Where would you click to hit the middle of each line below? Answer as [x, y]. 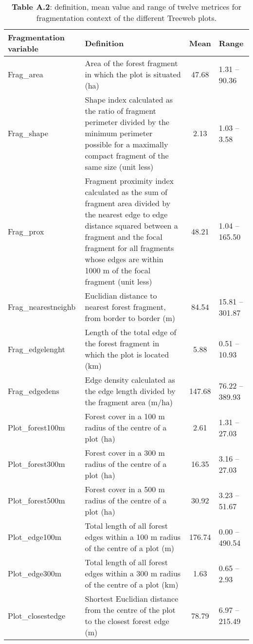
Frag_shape [28, 133]
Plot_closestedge [37, 615]
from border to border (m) [130, 318]
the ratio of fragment [120, 111]
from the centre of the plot [130, 610]
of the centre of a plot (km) [132, 584]
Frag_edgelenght [36, 349]
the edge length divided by [130, 391]
